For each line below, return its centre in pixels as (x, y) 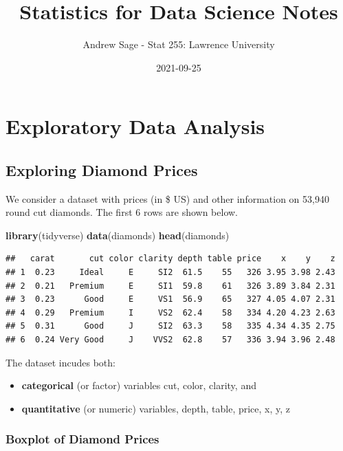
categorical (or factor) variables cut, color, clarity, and (139, 385)
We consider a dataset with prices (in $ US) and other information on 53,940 (167, 198)
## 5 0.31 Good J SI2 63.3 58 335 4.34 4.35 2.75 (170, 326)
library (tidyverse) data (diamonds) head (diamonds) (118, 235)
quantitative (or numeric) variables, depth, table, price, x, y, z (156, 408)
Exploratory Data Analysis (135, 126)
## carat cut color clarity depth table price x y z (170, 259)
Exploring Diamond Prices (102, 169)
